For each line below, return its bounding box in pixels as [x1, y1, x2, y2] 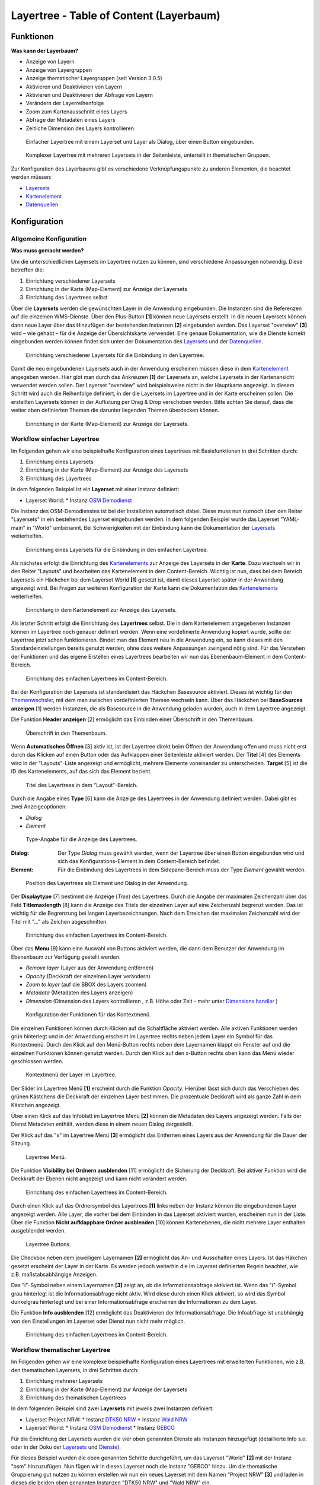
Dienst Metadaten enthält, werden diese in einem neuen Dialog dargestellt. [11, 1120, 194, 1128]
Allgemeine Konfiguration [11, 235, 87, 243]
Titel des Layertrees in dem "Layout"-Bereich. [25, 781, 138, 788]
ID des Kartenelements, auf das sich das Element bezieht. [11, 768, 152, 775]
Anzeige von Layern [25, 58, 75, 65]
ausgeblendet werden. [11, 1227, 66, 1234]
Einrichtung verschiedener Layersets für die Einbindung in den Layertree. [25, 351, 204, 359]
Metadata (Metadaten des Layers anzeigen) [25, 989, 133, 996]
